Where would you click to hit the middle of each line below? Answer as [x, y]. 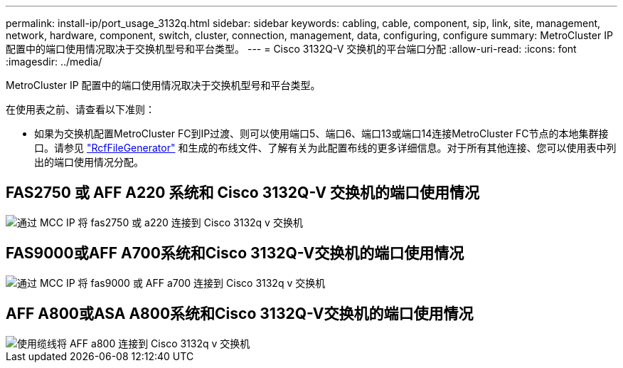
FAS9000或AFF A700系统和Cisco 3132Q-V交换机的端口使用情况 [235, 253]
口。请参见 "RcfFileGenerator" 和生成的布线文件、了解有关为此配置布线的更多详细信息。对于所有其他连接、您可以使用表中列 [325, 148]
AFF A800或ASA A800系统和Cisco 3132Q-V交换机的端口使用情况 [240, 314]
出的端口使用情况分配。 [89, 162]
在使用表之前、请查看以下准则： [80, 109]
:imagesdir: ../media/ [54, 62]
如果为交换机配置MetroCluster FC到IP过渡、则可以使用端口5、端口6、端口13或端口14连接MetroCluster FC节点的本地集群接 [321, 133]
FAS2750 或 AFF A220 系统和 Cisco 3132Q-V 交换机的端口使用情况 [243, 193]
